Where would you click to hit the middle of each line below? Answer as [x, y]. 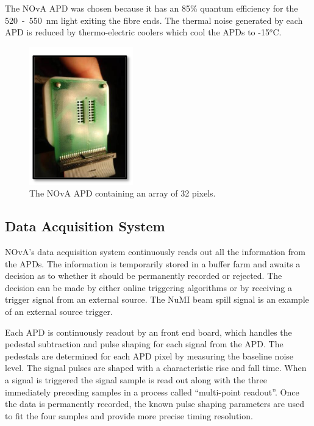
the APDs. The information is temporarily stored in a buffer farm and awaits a [153, 263]
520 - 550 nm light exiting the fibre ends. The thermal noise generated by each [154, 20]
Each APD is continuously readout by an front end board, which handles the [148, 332]
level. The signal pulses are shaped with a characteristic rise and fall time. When [156, 368]
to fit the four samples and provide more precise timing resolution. [129, 415]
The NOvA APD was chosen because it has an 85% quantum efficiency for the [152, 8]
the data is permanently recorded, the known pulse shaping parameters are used [155, 404]
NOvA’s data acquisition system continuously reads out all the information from [155, 252]
